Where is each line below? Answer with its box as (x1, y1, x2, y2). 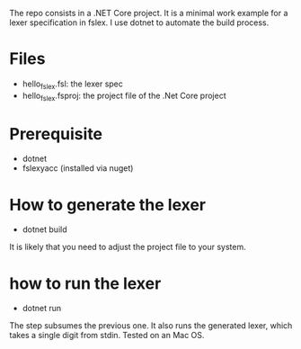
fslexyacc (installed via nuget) (22, 163, 134, 174)
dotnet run (22, 303, 62, 314)
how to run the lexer (9, 273, 162, 293)
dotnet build (22, 224, 67, 235)
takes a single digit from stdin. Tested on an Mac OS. (9, 330, 205, 341)
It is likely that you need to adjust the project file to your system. (9, 242, 247, 253)
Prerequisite (9, 123, 103, 144)
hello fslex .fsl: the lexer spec (22, 78, 124, 91)
